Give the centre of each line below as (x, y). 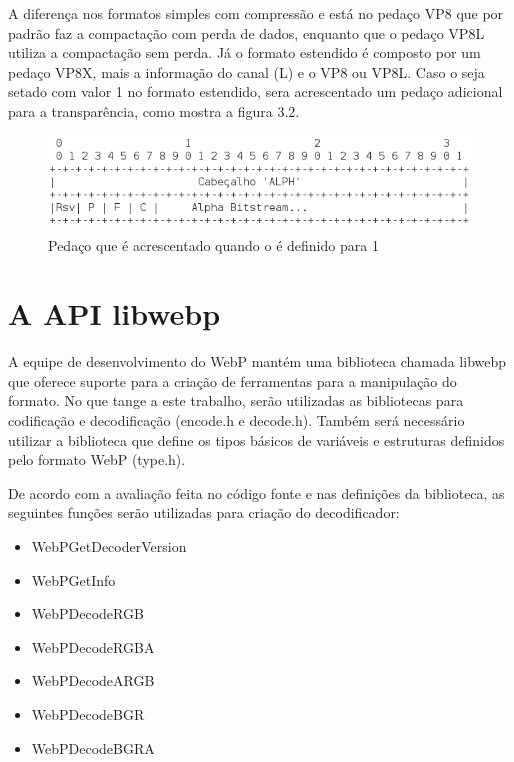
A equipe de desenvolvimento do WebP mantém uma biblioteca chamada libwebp (257, 361)
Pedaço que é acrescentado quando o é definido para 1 (213, 244)
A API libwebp (114, 313)
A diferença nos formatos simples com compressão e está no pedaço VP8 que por (256, 13)
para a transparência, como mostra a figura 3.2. (154, 110)
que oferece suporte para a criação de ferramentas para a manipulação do (232, 380)
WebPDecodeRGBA (93, 646)
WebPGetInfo (73, 579)
